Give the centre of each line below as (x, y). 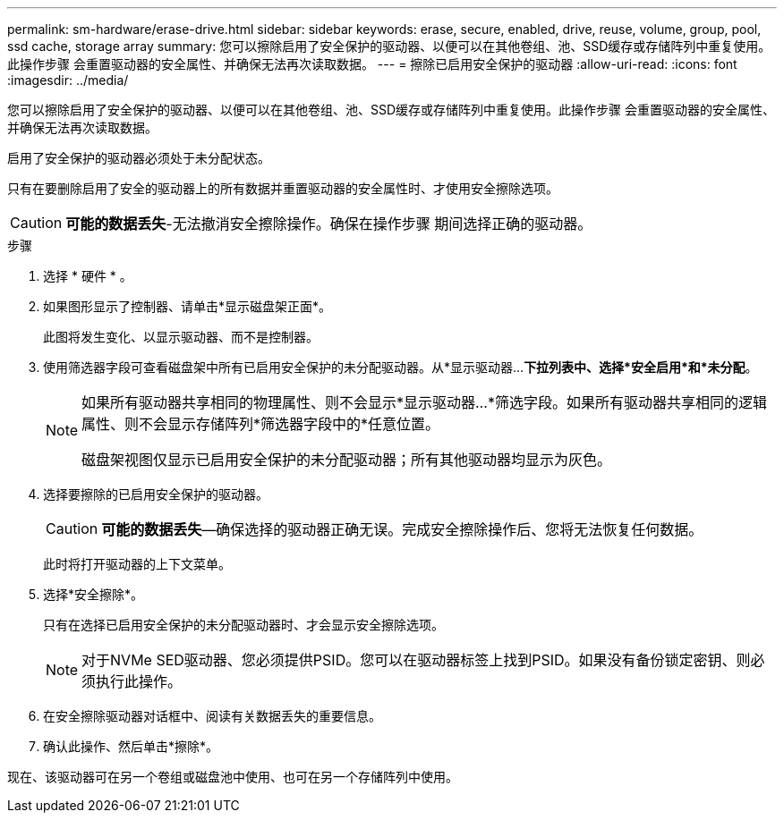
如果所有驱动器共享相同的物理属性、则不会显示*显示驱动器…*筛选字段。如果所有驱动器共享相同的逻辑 (424, 402)
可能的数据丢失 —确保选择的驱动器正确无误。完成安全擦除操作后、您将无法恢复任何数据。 (402, 529)
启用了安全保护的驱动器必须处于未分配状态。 (139, 158)
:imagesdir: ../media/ (68, 80)
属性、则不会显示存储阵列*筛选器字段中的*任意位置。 (261, 424)
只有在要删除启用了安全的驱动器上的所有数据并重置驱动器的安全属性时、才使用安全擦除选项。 (283, 188)
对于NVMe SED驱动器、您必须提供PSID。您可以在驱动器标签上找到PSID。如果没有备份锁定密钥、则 (416, 660)
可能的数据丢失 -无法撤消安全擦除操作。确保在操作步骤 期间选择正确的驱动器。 (329, 224)
